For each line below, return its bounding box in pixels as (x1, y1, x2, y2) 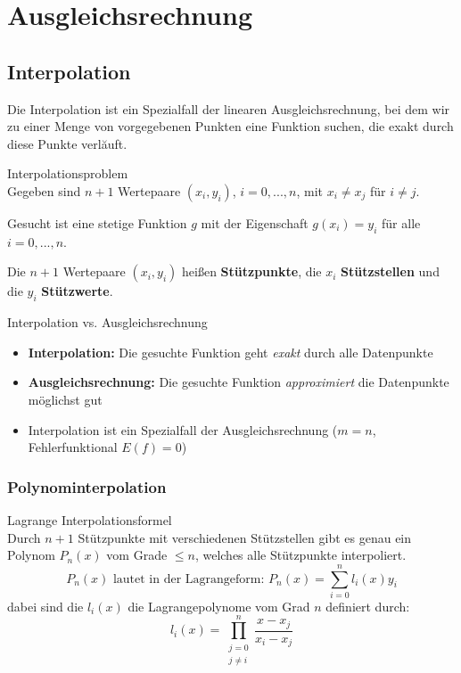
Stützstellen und (341, 262, 440, 281)
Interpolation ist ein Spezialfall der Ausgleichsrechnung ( (28, 420, 338, 439)
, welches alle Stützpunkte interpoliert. (194, 546, 407, 564)
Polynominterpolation (7, 475, 167, 497)
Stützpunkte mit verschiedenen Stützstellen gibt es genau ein (78, 528, 412, 546)
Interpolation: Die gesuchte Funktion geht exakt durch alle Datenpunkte (28, 342, 433, 361)
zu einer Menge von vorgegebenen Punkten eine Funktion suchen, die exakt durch (7, 117, 454, 135)
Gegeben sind (7, 181, 81, 200)
